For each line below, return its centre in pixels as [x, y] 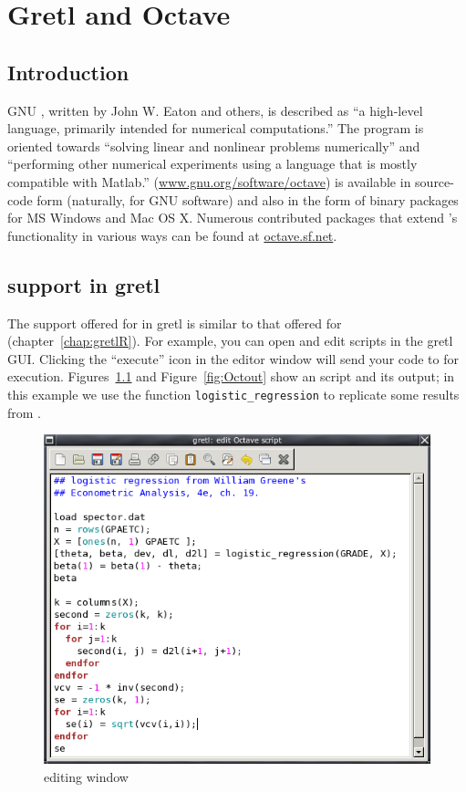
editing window [86, 776]
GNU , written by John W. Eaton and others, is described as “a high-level [215, 110]
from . [25, 412]
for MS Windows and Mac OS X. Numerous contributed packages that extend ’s [233, 218]
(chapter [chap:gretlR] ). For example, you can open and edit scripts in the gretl [230, 341]
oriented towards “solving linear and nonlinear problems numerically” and [214, 146]
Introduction [68, 72]
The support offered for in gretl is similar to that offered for [175, 323]
